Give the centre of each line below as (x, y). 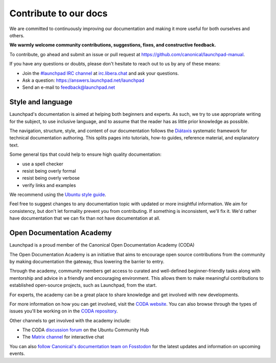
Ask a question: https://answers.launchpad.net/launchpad (83, 80)
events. (17, 354)
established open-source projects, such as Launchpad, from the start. (83, 285)
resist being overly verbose (51, 178)
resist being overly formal (49, 171)
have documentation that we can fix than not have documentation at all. (85, 218)
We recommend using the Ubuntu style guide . (58, 195)
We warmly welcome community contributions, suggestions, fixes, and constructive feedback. (113, 45)
